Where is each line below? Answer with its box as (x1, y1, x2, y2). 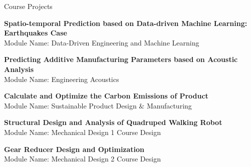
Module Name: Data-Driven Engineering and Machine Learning (4, 37, 199, 47)
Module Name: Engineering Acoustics (4, 73, 119, 84)
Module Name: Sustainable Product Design (4, 100, 137, 110)
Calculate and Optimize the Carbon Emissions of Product (4, 90, 208, 101)
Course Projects (4, 1, 53, 11)
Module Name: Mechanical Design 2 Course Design (4, 153, 161, 164)
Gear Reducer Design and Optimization (4, 143, 145, 154)
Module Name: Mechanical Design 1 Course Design (4, 126, 161, 137)
